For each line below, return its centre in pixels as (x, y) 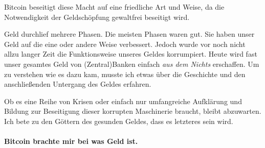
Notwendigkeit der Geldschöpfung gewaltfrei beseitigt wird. (97, 17)
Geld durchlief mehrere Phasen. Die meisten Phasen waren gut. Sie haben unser (129, 34)
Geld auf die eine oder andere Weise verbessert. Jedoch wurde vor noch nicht (125, 44)
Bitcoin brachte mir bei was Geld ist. (71, 141)
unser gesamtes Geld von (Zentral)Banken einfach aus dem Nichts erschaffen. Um (132, 64)
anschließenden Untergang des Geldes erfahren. (78, 84)
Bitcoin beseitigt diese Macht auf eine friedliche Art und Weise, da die (114, 7)
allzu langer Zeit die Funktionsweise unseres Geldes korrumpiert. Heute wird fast (131, 54)
